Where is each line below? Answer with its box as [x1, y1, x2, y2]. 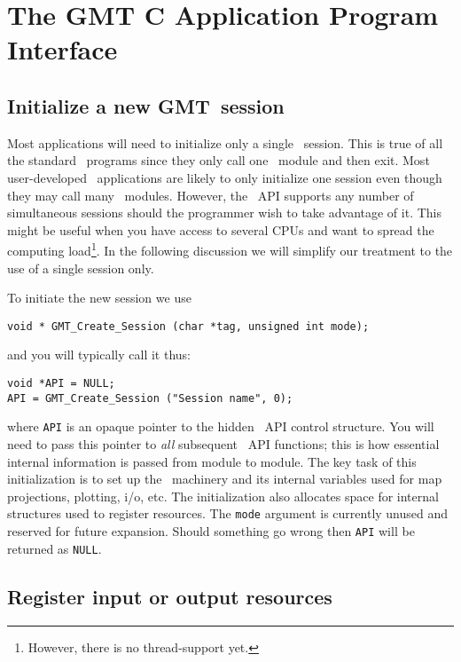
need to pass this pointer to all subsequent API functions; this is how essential [7, 434, 440, 453]
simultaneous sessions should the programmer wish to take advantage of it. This [7, 203, 441, 222]
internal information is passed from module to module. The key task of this [7, 452, 417, 470]
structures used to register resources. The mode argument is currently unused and [7, 504, 449, 523]
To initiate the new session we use [7, 288, 191, 307]
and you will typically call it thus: [7, 345, 191, 364]
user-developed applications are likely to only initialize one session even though [7, 168, 442, 186]
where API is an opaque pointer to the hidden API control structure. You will [7, 417, 434, 436]
